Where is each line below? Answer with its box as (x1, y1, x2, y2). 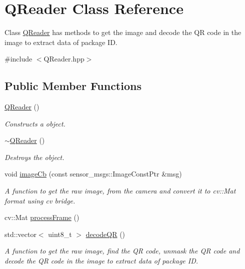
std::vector (4, 228, 36, 239)
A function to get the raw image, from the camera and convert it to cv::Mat (4, 185, 236, 196)
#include (4, 53, 32, 64)
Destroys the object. (4, 151, 64, 162)
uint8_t (48, 228, 72, 239)
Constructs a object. (4, 118, 65, 128)
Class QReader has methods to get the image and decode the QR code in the (4, 27, 241, 37)
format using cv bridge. (4, 195, 75, 205)
